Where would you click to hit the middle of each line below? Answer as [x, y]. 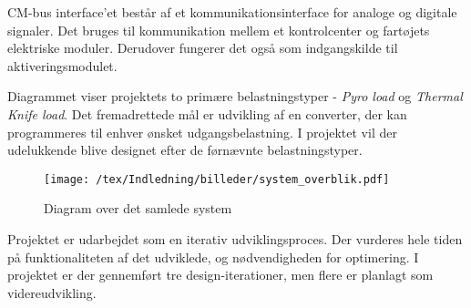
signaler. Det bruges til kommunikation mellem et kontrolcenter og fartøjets [219, 30]
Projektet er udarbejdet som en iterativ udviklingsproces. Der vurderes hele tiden [235, 239]
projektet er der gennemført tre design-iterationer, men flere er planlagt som [220, 275]
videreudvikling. [52, 292]
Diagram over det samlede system [138, 208]
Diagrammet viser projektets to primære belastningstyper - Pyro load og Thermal [235, 96]
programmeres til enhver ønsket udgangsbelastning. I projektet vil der [202, 132]
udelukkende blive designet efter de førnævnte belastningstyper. [185, 150]
